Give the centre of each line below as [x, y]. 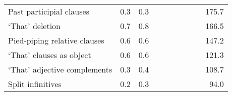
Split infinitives [35, 84]
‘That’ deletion [35, 26]
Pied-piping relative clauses [56, 40]
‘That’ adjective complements [60, 69]
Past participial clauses [49, 11]
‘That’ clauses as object [50, 55]
